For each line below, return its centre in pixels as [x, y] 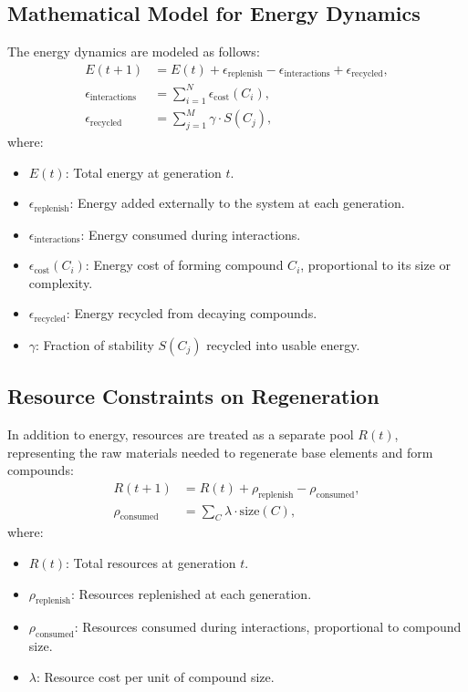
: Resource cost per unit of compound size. [155, 676]
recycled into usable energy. [283, 344]
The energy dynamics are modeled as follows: [134, 52]
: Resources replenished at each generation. [192, 593]
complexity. [61, 282]
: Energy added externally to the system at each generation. [237, 203]
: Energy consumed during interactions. [191, 234]
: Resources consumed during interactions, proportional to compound [268, 627]
